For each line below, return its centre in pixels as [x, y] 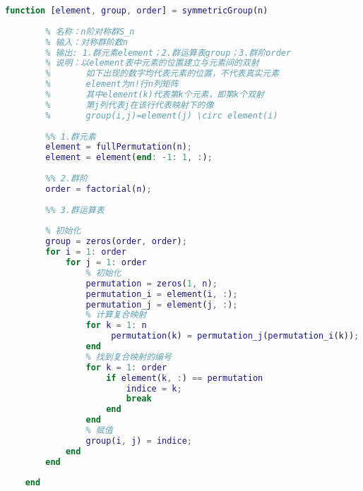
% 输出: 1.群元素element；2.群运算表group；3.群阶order [168, 53]
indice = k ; [154, 388]
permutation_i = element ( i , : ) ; [162, 294]
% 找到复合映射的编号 [129, 357]
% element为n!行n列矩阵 [112, 84]
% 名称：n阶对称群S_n [90, 31]
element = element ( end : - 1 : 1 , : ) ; [129, 158]
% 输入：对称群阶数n [87, 42]
